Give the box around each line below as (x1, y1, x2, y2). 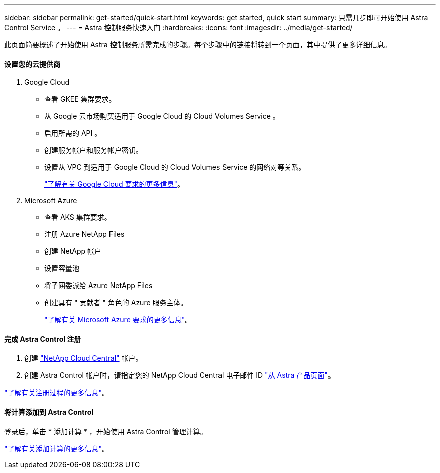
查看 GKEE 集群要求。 (44, 94, 116, 104)
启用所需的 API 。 (44, 129, 102, 138)
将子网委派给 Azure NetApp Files (44, 281, 153, 290)
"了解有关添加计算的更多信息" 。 (4, 444, 109, 453)
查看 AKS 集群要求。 (44, 213, 112, 222)
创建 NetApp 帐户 (44, 247, 101, 256)
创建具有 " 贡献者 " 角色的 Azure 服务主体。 (44, 298, 188, 307)
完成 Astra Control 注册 (4, 334, 81, 343)
